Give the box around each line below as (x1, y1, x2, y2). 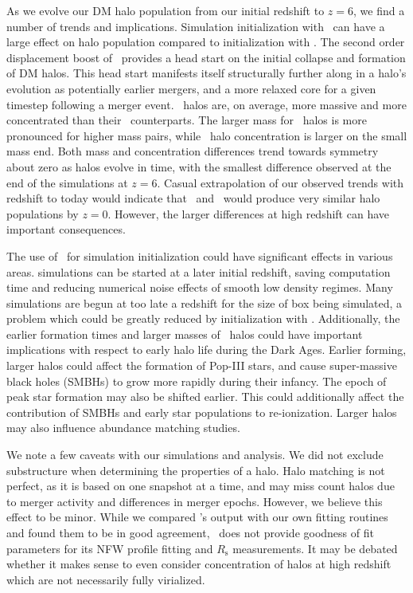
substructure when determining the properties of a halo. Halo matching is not (6, 461, 385, 478)
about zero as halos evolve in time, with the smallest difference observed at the (6, 158, 392, 175)
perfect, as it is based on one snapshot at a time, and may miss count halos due (6, 477, 395, 494)
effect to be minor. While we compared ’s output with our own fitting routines (6, 509, 388, 525)
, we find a (353, 2, 405, 18)
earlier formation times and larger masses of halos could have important (6, 325, 363, 342)
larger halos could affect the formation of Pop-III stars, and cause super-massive (6, 357, 397, 374)
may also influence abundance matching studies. (6, 419, 240, 436)
